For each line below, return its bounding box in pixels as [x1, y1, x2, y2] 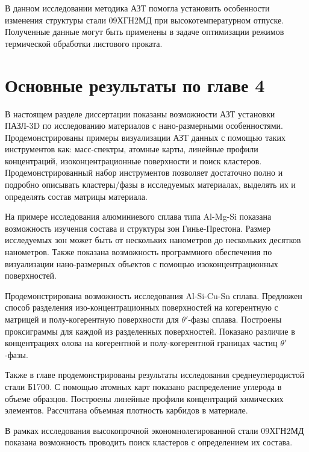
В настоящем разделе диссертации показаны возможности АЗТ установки [5, 107, 275, 120]
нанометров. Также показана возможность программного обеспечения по [5, 246, 272, 258]
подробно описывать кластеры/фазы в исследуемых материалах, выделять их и [5, 178, 296, 191]
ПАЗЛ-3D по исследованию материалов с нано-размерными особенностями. [5, 119, 283, 132]
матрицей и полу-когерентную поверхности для [5, 313, 179, 325]
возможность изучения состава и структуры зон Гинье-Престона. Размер [5, 221, 270, 234]
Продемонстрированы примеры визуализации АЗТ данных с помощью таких [5, 131, 286, 143]
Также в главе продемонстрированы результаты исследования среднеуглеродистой [5, 368, 305, 381]
